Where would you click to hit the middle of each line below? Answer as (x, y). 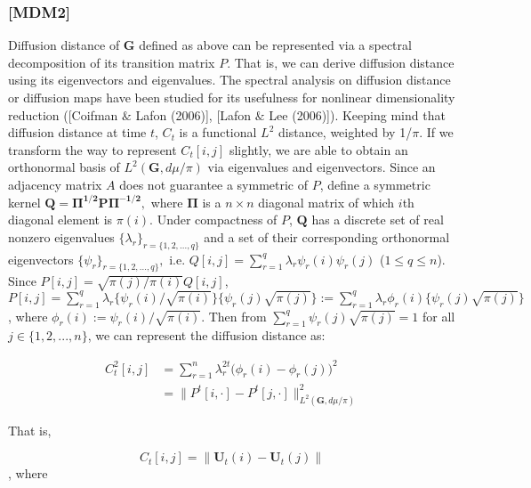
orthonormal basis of (64, 167)
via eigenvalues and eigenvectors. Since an (322, 167)
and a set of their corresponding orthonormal (327, 236)
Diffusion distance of (64, 45)
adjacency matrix (55, 184)
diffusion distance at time (77, 132)
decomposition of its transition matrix (112, 62)
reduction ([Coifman (63, 114)
